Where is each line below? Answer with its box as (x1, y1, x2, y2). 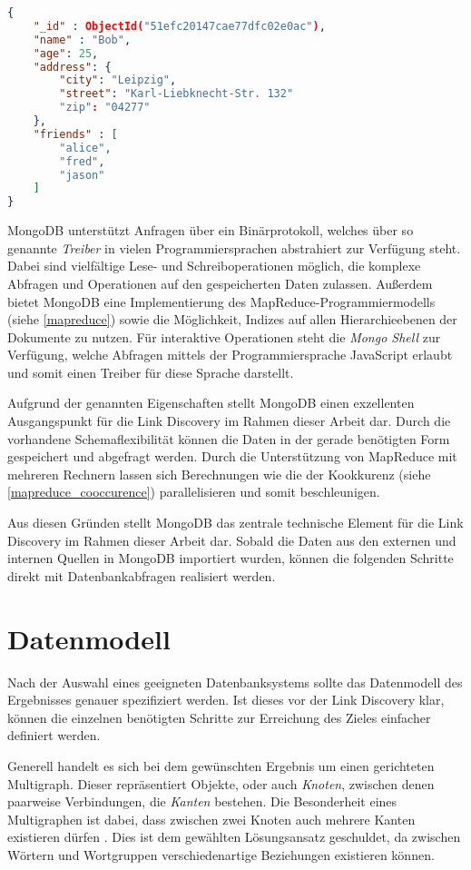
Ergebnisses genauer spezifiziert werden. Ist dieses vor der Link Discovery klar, (7, 690, 445, 709)
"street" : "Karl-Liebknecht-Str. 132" (59, 87, 294, 101)
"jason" (59, 168, 105, 182)
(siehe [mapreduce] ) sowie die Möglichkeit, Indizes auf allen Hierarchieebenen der (7, 310, 457, 329)
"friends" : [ (33, 127, 118, 141)
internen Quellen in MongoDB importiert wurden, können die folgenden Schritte (7, 549, 454, 568)
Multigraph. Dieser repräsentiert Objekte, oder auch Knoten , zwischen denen (7, 774, 435, 793)
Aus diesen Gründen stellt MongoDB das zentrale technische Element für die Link (7, 513, 464, 532)
